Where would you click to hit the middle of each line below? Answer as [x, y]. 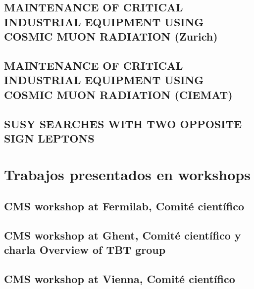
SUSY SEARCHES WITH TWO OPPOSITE [123, 123]
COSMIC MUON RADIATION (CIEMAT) [118, 94]
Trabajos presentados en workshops [127, 174]
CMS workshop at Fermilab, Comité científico [124, 206]
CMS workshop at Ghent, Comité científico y [123, 235]
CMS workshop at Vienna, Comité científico [120, 279]
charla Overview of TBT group [85, 250]
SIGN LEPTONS [49, 138]
